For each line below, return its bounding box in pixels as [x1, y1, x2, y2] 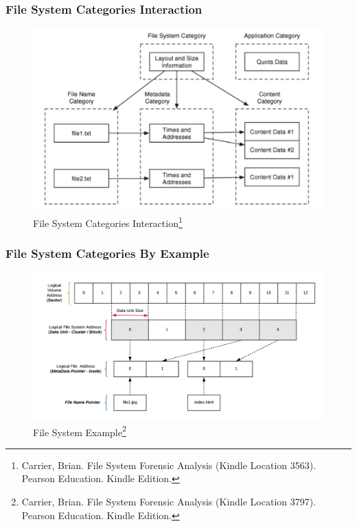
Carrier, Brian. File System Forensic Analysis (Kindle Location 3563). [21, 457, 316, 472]
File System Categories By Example [5, 245, 209, 262]
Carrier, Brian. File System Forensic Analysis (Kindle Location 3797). [21, 494, 316, 509]
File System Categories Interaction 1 [33, 214, 183, 230]
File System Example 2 [33, 422, 126, 439]
